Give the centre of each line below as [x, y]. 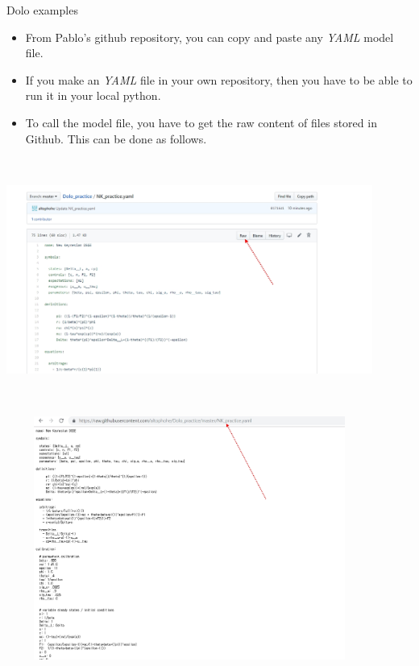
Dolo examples [42, 10]
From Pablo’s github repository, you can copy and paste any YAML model [209, 37]
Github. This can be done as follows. [116, 138]
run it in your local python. [93, 95]
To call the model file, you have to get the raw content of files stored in [201, 122]
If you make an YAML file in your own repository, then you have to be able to [219, 79]
